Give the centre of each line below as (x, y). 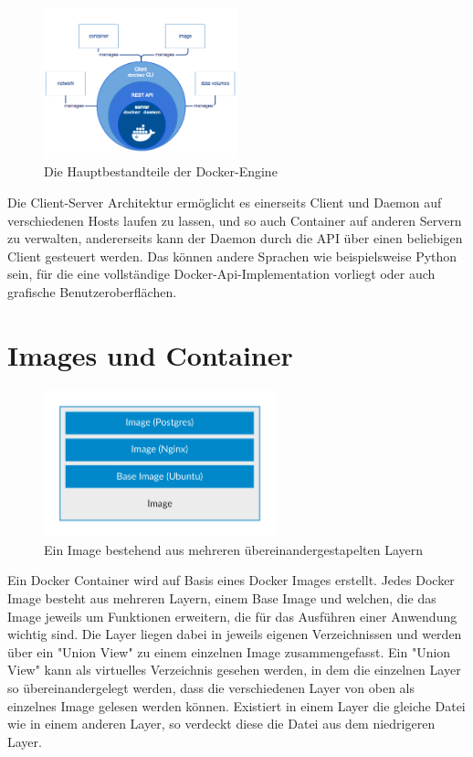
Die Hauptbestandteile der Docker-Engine (161, 171)
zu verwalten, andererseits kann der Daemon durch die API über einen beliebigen (235, 238)
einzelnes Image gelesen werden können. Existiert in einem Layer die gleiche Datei (236, 705)
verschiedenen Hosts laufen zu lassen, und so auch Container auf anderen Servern (235, 220)
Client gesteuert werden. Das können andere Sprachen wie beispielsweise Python (232, 256)
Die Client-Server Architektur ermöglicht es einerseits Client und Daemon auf (225, 203)
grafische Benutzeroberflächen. (92, 292)
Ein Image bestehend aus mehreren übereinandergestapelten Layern (233, 549)
